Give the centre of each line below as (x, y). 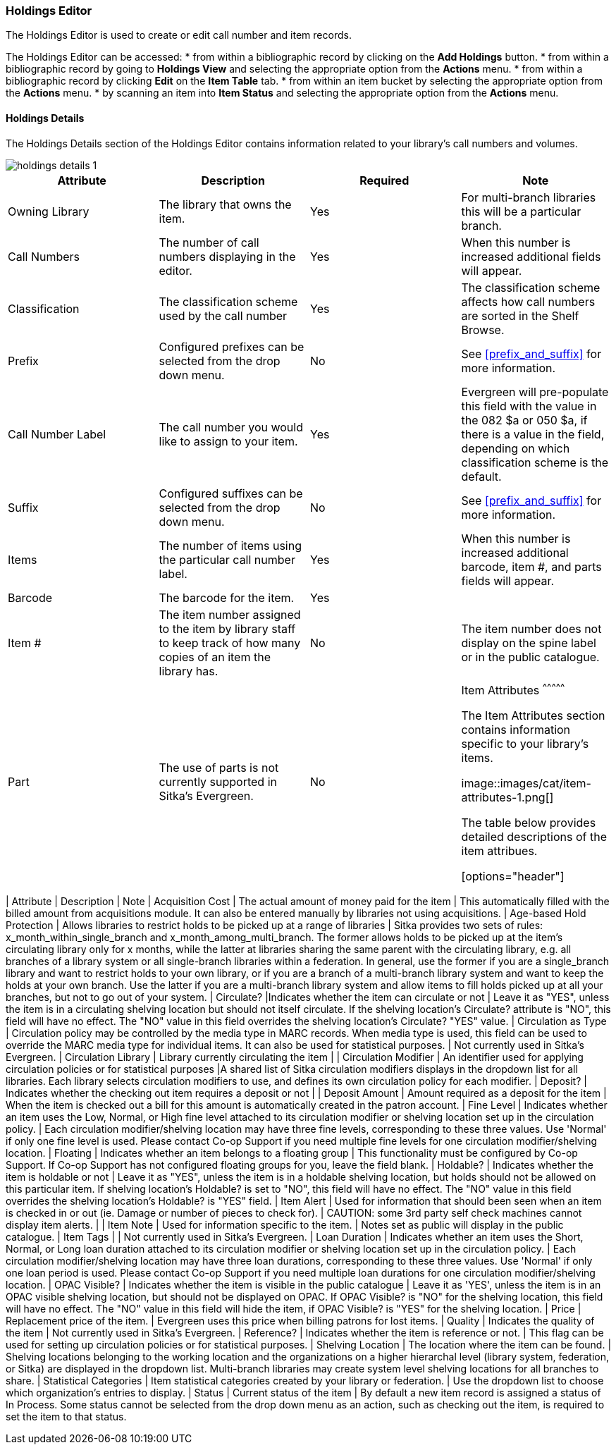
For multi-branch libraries (529, 197)
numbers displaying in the (227, 256)
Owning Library (49, 211)
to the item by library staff (227, 628)
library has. (189, 671)
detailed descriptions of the (534, 836)
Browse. (483, 330)
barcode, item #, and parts (531, 566)
